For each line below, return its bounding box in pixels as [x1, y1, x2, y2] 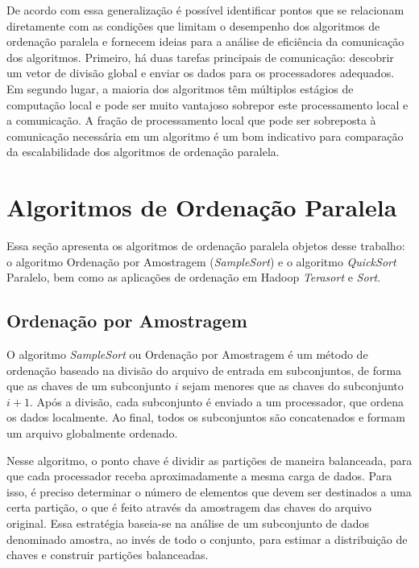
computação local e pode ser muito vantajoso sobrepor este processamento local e [6, 96, 409, 113]
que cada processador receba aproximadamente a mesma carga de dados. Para [6, 467, 392, 484]
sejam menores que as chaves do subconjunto [182, 377, 404, 394]
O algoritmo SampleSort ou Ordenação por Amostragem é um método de [6, 346, 368, 363]
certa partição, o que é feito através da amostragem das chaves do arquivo [6, 499, 372, 516]
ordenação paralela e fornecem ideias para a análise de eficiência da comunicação [6, 33, 404, 50]
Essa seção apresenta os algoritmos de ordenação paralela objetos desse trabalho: [6, 237, 405, 254]
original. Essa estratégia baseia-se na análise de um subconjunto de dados [6, 514, 370, 531]
